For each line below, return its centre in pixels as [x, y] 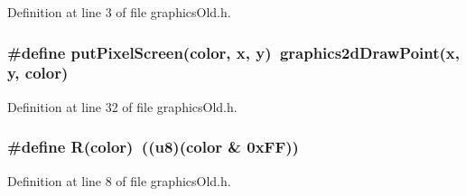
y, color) [38, 73]
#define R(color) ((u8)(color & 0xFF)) [153, 147]
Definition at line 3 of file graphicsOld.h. [119, 12]
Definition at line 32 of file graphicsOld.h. [122, 106]
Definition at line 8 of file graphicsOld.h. [119, 180]
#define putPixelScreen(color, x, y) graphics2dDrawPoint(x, [234, 52]
